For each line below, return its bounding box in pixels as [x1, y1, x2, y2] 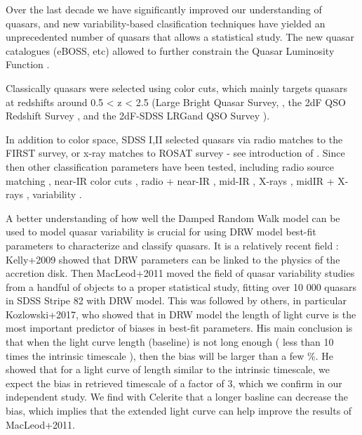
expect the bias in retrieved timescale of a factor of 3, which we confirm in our [6, 375, 342, 390]
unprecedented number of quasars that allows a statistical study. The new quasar [6, 30, 354, 44]
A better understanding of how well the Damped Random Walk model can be [6, 210, 340, 225]
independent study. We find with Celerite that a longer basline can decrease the [6, 389, 349, 404]
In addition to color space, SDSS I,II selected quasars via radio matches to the [6, 131, 343, 146]
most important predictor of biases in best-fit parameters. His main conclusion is [6, 320, 353, 335]
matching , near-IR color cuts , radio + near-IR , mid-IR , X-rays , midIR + [6, 173, 335, 188]
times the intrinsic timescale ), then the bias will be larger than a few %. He [6, 348, 334, 363]
